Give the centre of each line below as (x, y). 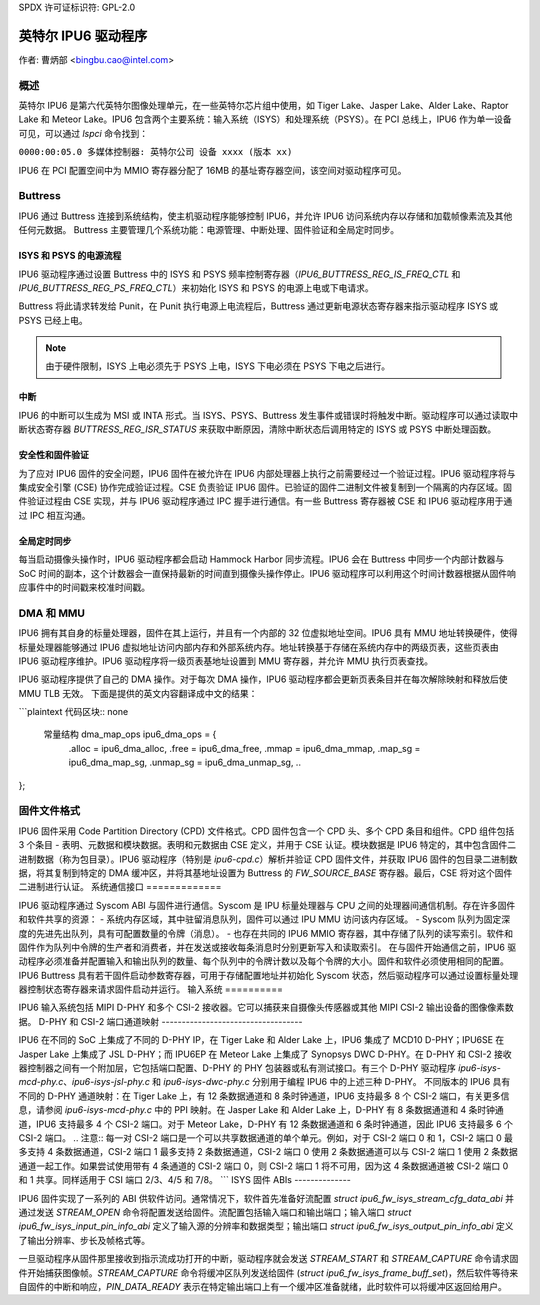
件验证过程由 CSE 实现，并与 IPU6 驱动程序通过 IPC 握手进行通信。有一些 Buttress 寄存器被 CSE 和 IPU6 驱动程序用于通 (265, 501)
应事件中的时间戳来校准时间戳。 (84, 587)
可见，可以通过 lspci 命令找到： (83, 133)
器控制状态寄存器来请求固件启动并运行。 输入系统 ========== (151, 989)
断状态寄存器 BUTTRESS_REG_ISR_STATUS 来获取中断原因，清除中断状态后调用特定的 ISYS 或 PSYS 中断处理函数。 (257, 429)
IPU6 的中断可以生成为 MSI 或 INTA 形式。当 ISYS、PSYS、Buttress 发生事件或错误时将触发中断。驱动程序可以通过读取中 (268, 415)
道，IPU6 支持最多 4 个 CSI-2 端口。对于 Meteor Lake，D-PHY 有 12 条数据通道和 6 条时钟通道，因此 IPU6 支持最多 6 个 (266, 1124)
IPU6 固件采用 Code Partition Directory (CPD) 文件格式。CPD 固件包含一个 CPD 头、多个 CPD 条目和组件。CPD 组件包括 (266, 831)
